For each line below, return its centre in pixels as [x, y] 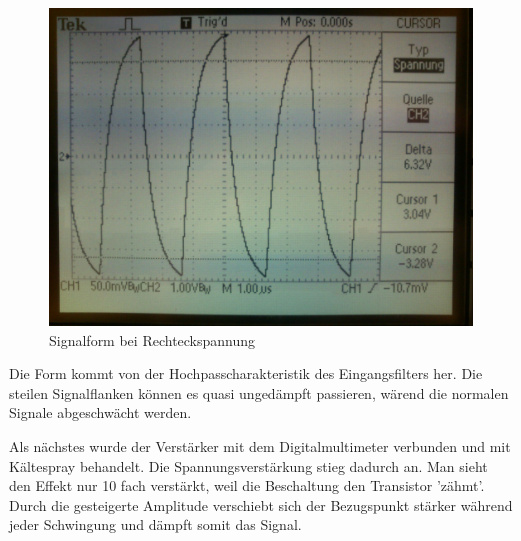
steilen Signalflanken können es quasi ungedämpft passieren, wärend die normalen [259, 392]
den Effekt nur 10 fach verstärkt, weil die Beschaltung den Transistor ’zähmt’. [247, 485]
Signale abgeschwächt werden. [100, 412]
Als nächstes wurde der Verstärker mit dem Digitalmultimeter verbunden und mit [260, 445]
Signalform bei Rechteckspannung [152, 339]
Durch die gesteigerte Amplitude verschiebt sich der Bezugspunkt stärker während [261, 504]
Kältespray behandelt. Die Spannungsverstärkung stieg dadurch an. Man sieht [248, 465]
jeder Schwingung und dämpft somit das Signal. [155, 524]
